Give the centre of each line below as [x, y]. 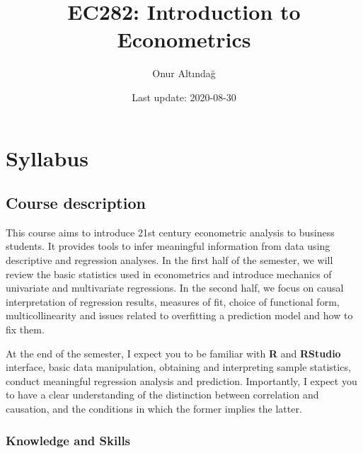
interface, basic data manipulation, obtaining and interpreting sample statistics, [178, 367]
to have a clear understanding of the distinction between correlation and [162, 395]
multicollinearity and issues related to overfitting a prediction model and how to [179, 315]
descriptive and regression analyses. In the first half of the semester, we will [169, 260]
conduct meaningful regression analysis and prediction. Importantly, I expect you [181, 380]
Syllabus [47, 157]
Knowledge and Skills [68, 440]
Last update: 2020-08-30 [184, 97]
